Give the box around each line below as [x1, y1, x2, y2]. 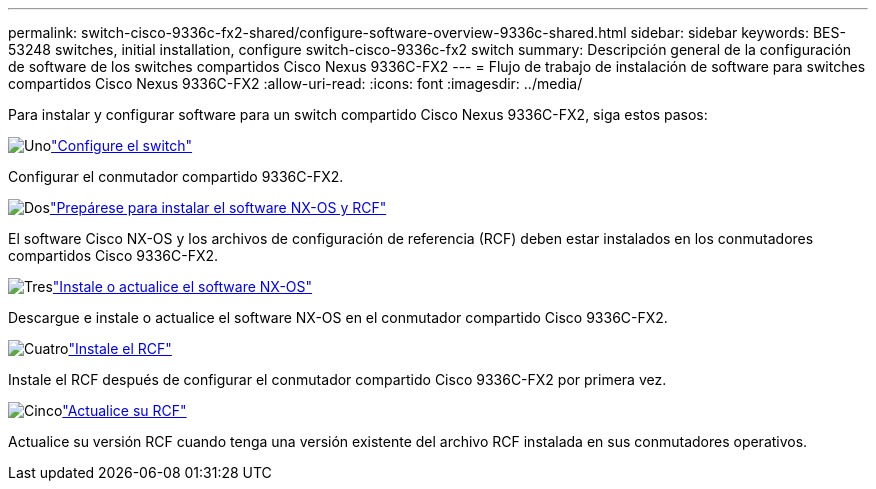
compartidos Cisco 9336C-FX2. [8, 247, 219, 264]
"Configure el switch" [51, 137, 193, 154]
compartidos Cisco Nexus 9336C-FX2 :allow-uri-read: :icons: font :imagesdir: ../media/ [8, 75, 583, 92]
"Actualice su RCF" [62, 402, 187, 419]
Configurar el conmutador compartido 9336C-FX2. [8, 168, 344, 185]
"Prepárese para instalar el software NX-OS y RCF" [49, 199, 387, 216]
